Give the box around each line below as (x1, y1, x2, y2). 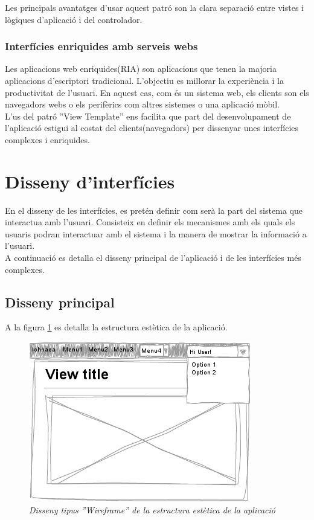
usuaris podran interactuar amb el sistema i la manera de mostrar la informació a (5, 227, 307, 240)
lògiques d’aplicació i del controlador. (5, 13, 143, 25)
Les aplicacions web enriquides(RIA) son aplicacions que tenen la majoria (5, 62, 277, 75)
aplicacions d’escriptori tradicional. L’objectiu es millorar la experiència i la (5, 74, 284, 86)
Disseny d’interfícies (5, 169, 175, 193)
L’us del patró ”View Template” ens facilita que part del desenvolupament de (5, 109, 291, 122)
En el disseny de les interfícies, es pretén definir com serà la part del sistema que (5, 204, 303, 216)
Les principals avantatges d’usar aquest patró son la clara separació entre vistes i (5, 1, 304, 13)
